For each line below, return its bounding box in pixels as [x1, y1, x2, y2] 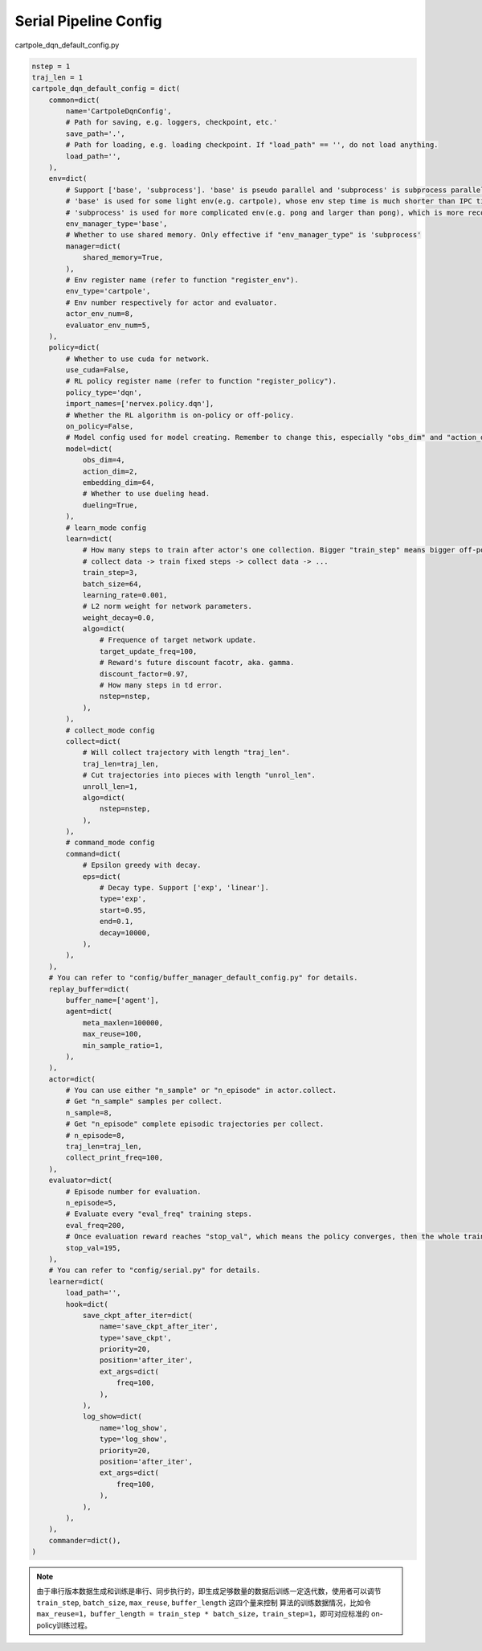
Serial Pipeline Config [14, 12, 162, 30]
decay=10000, [99, 928, 151, 937]
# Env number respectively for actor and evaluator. [65, 298, 278, 307]
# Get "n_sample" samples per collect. [65, 1097, 223, 1106]
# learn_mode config [65, 523, 147, 532]
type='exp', [99, 894, 147, 904]
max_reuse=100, [82, 1029, 142, 1039]
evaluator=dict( [48, 1176, 112, 1185]
